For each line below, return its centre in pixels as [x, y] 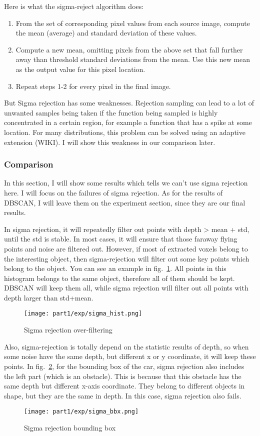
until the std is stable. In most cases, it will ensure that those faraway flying [121, 239]
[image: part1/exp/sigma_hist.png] [83, 314]
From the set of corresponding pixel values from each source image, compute [133, 23]
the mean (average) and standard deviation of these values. [106, 33]
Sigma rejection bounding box [70, 427]
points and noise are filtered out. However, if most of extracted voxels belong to [126, 248]
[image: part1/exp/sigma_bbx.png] [81, 412]
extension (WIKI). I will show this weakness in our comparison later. [110, 142]
